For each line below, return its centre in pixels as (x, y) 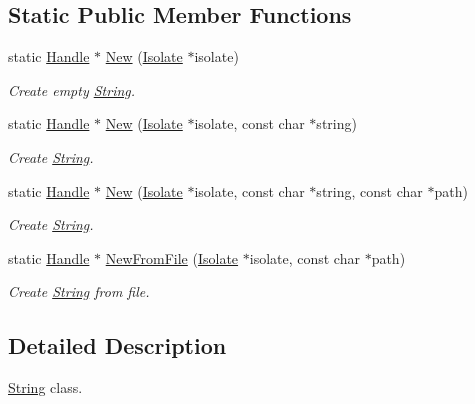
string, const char (369, 190)
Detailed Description (117, 345)
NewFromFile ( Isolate (172, 257)
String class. (45, 387)
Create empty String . (72, 89)
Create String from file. (79, 291)
